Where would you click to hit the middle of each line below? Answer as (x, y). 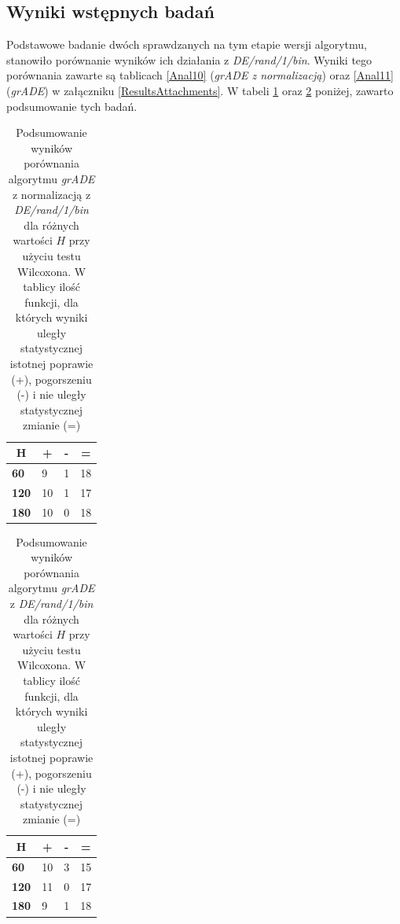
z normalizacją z (51, 194)
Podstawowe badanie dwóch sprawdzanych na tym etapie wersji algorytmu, (187, 44)
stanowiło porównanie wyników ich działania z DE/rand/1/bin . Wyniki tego (189, 59)
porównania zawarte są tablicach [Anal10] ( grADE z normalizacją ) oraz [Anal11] (200, 75)
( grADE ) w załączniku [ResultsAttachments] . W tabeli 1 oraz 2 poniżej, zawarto (200, 90)
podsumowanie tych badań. (72, 106)
